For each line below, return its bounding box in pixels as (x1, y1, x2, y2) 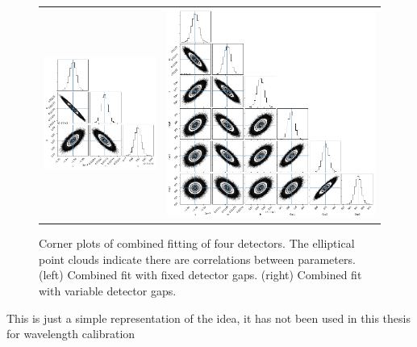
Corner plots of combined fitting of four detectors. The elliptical (39, 235, 355, 252)
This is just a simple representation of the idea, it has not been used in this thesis (6, 309, 411, 326)
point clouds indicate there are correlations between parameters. (39, 250, 356, 267)
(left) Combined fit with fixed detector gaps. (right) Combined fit (39, 266, 362, 283)
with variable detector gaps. (39, 282, 177, 299)
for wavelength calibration (6, 325, 136, 342)
